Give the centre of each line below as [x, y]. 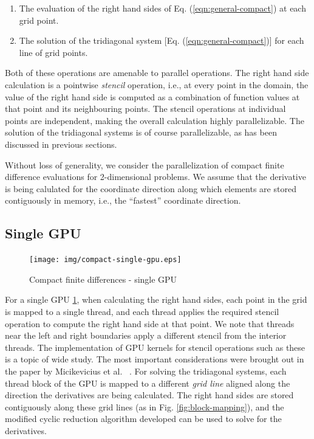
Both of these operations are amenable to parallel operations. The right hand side [157, 73]
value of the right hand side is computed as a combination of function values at [152, 96]
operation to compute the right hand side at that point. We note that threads [150, 323]
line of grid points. [53, 52]
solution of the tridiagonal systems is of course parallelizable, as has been [141, 132]
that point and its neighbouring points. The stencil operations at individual [145, 109]
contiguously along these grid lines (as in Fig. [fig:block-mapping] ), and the [145, 406]
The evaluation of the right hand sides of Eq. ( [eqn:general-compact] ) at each [162, 8]
